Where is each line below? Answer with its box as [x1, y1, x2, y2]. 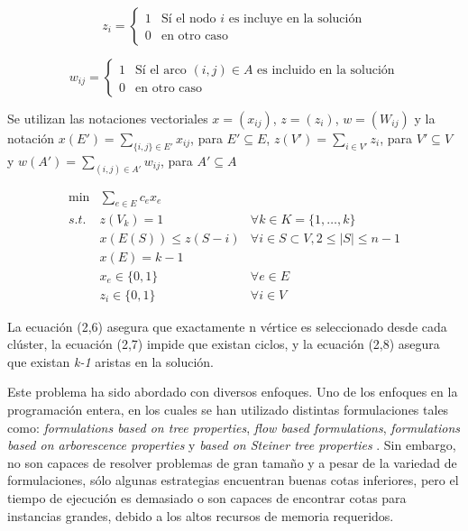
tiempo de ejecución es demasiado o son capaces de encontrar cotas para [7, 488, 407, 507]
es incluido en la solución [257, 63, 395, 77]
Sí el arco [135, 63, 187, 77]
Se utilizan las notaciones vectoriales [7, 109, 208, 127]
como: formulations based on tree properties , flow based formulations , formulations [7, 417, 461, 436]
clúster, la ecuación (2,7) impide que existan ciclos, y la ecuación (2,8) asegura [7, 334, 440, 353]
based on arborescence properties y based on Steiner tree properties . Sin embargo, [7, 435, 456, 454]
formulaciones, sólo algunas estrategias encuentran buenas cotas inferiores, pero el [7, 471, 459, 490]
